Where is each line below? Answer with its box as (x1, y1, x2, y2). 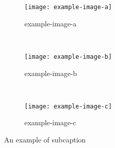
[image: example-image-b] (24, 53, 112, 60)
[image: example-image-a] (24, 4, 112, 11)
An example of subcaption (4, 134, 86, 144)
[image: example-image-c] (24, 102, 112, 110)
